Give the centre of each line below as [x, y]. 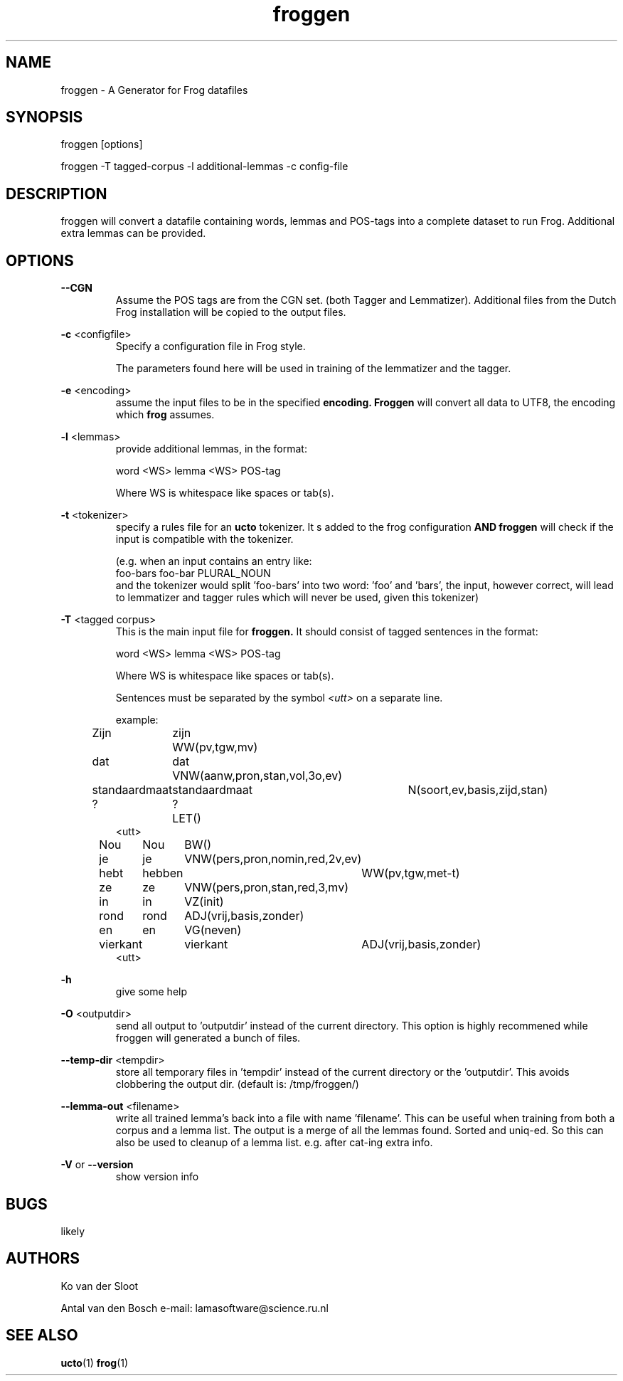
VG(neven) [213, 930]
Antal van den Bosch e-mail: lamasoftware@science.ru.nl [195, 1308]
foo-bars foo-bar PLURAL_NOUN [193, 573]
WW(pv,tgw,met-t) [411, 873]
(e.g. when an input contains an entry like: [214, 561]
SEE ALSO [42, 1335]
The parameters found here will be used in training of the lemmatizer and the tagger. [313, 369]
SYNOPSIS [44, 117]
